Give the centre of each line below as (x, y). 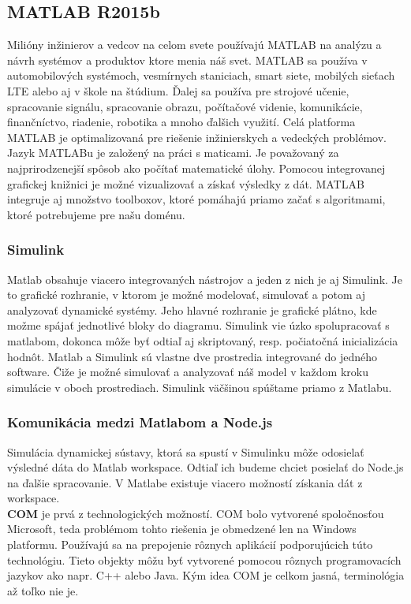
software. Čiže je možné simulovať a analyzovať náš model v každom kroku (188, 372)
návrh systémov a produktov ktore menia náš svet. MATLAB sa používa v (187, 60)
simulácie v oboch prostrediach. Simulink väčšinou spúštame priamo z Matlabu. (200, 387)
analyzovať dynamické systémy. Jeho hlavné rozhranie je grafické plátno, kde (192, 309)
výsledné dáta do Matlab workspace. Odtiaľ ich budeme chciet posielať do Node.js (205, 467)
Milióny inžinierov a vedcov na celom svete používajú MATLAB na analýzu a (194, 45)
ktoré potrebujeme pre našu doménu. (96, 214)
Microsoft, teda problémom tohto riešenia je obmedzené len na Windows (182, 529)
